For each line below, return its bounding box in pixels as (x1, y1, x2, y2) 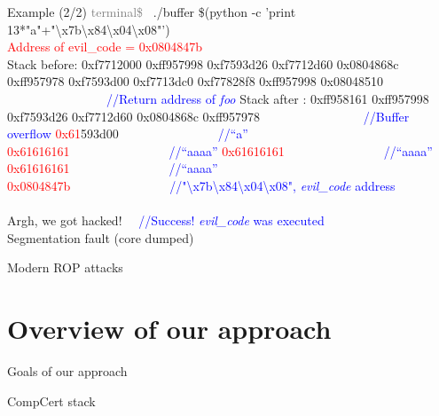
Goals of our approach (7, 362, 128, 381)
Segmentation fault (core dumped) (7, 228, 194, 247)
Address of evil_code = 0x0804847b (7, 37, 202, 56)
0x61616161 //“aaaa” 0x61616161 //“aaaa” (7, 141, 433, 160)
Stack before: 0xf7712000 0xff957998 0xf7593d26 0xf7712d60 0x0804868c (7, 54, 399, 73)
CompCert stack (7, 391, 96, 410)
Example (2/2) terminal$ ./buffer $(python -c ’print (7, 3, 296, 20)
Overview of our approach (7, 310, 332, 347)
